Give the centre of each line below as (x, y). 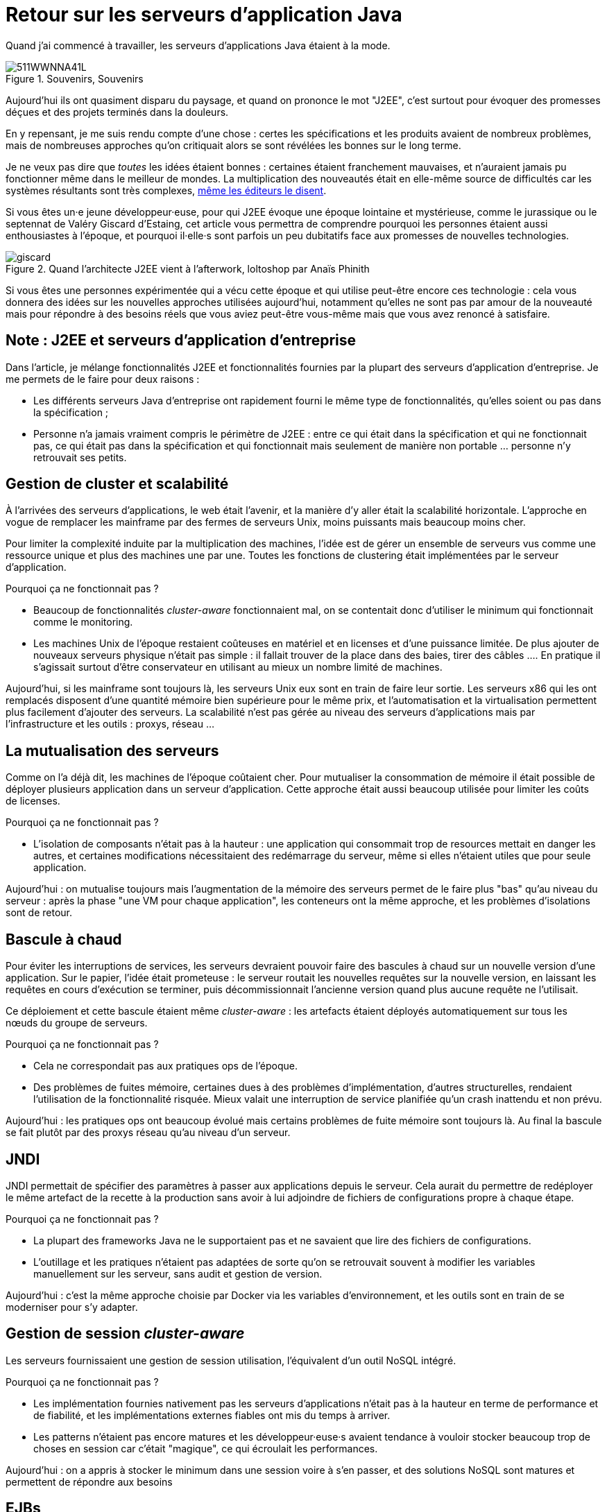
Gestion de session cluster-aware (125, 1334)
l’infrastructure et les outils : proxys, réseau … (110, 724)
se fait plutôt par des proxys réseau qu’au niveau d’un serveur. (148, 1133)
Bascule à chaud (64, 939)
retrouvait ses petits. (80, 457)
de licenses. (33, 801)
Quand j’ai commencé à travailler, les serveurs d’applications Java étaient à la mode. (198, 45)
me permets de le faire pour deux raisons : (103, 379)
